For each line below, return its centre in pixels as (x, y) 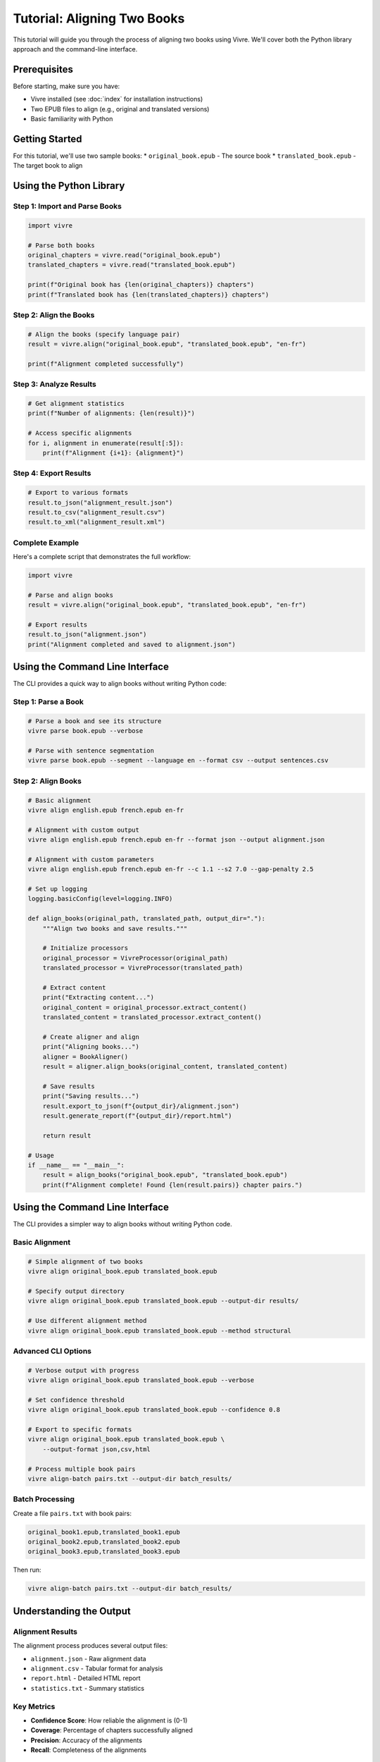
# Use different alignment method (87, 1321)
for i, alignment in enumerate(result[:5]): (106, 443)
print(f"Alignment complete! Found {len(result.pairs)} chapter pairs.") (172, 1185)
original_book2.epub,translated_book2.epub (104, 1542)
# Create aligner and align (91, 1037)
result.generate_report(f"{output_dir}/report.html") (137, 1116)
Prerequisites (43, 69)
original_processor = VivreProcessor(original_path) (135, 958)
